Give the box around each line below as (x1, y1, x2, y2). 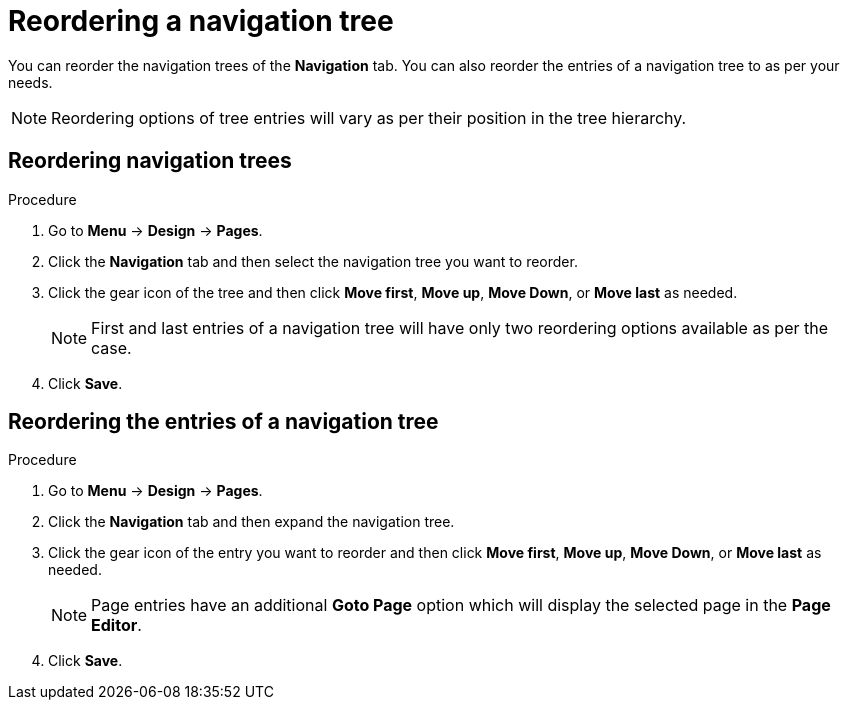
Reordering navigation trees (8, 148, 292, 174)
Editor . (91, 615, 142, 636)
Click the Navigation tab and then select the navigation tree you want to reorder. (48, 252, 578, 270)
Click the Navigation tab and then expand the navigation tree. (48, 513, 455, 531)
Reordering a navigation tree (8, 4, 394, 38)
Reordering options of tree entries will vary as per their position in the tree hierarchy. (51, 107, 687, 128)
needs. (8, 73, 53, 91)
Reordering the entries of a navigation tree (8, 409, 439, 435)
